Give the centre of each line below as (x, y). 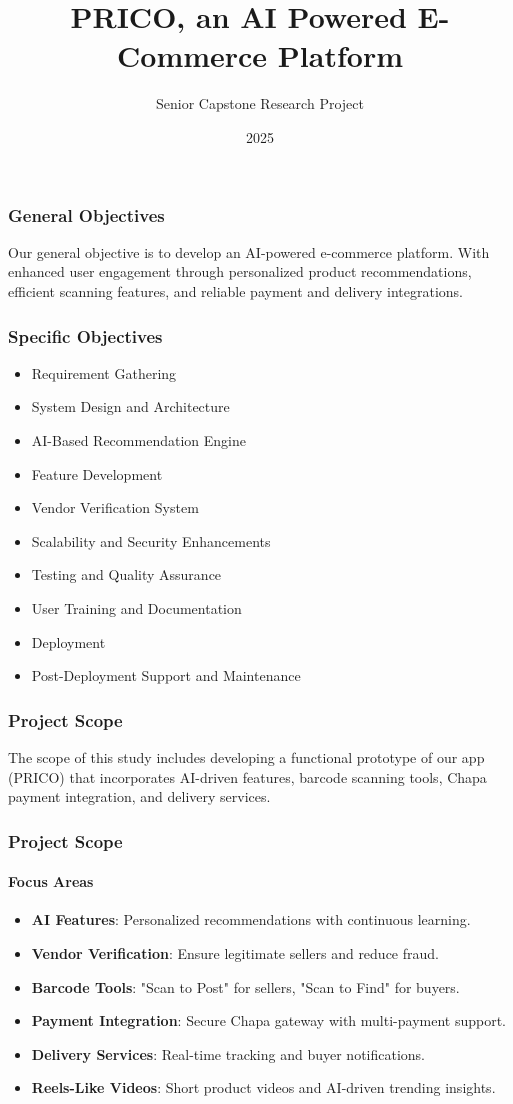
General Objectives (86, 214)
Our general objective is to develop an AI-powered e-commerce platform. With (249, 251)
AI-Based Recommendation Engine (138, 439)
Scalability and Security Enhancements (151, 540)
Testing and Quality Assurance (126, 574)
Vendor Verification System (115, 507)
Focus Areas (51, 881)
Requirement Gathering (104, 372)
